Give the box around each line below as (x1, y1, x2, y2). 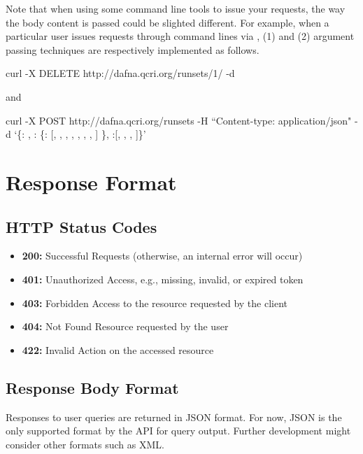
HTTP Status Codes (6, 215, 157, 237)
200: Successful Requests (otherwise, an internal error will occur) (22, 248, 303, 263)
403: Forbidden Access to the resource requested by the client (22, 295, 288, 310)
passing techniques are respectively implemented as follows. (6, 42, 259, 57)
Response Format (6, 167, 177, 196)
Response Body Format (6, 376, 179, 398)
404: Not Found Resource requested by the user (22, 319, 229, 334)
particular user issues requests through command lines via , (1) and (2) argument (6, 29, 355, 43)
